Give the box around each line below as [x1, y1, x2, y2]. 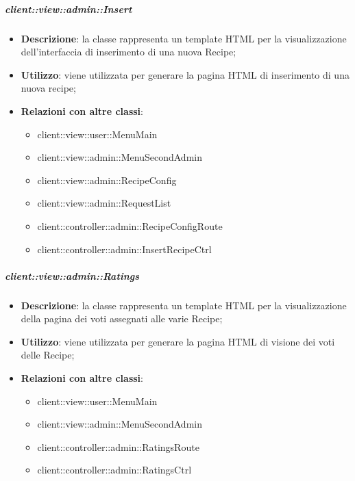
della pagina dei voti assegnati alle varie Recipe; [21, 311, 223, 326]
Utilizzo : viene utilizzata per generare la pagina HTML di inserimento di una [21, 67, 350, 81]
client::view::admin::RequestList [37, 196, 171, 210]
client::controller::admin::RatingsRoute [37, 439, 199, 454]
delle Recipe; [21, 348, 75, 362]
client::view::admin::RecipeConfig [37, 172, 177, 187]
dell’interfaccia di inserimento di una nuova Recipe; [21, 44, 236, 59]
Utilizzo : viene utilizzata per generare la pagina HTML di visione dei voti [21, 334, 335, 348]
